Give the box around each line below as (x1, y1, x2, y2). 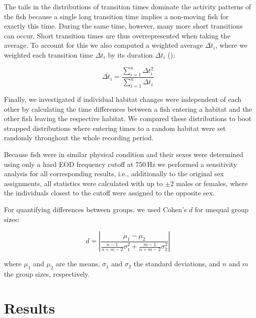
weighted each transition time (4, 49, 93, 60)
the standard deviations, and (133, 258, 221, 269)
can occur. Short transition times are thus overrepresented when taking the (4, 30, 230, 40)
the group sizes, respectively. (4, 268, 90, 279)
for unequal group (194, 204, 249, 214)
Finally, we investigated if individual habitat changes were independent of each (4, 94, 242, 104)
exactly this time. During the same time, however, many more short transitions (4, 21, 243, 31)
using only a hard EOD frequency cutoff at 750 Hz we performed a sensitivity (4, 159, 237, 169)
